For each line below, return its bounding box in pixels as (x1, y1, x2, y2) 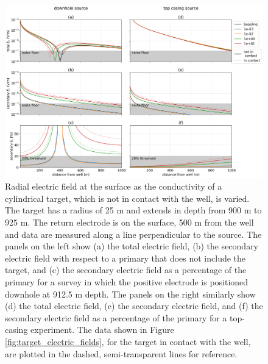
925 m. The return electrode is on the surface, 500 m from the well (5, 216, 254, 228)
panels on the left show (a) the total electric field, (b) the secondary (5, 240, 259, 252)
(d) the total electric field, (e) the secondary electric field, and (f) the (5, 299, 263, 312)
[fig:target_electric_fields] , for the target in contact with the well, (5, 335, 251, 348)
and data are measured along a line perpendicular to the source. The (5, 227, 262, 240)
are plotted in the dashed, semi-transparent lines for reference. (5, 347, 238, 360)
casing (5, 323, 28, 336)
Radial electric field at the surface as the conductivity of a (5, 180, 222, 193)
